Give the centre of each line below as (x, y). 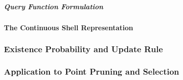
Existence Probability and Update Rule (83, 49)
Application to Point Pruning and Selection (92, 71)
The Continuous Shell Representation (69, 27)
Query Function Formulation (54, 6)
